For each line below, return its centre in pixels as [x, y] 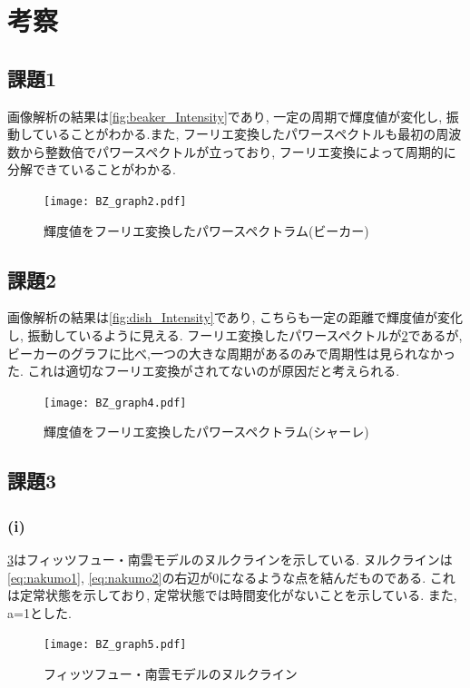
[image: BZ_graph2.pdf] [115, 201]
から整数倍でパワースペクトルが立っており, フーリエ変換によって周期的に [238, 151]
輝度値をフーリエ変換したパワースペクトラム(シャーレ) [206, 432]
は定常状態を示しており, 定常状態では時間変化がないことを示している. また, [232, 595]
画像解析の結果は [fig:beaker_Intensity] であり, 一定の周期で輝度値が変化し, [225, 116]
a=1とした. [39, 612]
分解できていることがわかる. [92, 169]
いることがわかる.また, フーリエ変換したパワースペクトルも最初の [240, 134]
